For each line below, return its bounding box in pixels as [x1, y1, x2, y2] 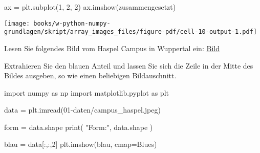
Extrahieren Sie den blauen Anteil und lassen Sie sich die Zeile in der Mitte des [4, 60, 253, 71]
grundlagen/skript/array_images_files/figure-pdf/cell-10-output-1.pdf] [4, 28, 257, 36]
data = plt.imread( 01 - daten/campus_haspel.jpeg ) [4, 104, 161, 115]
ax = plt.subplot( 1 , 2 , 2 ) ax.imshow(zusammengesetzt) [4, 2, 176, 12]
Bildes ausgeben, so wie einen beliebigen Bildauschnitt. [4, 70, 177, 81]
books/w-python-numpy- [33, 19, 111, 27]
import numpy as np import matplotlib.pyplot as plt [4, 87, 169, 98]
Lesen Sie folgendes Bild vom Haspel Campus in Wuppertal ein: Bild [4, 42, 220, 53]
